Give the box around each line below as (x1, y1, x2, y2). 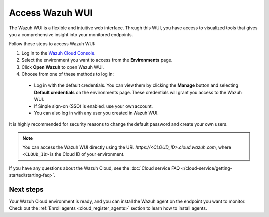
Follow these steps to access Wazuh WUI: (9, 41, 96, 47)
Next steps (9, 185, 44, 194)
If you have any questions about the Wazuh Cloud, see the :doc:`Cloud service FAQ (9, 165, 180, 171)
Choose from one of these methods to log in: (21, 71, 114, 77)
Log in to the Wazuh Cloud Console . (21, 50, 96, 56)
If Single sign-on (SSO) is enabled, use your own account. (34, 103, 153, 109)
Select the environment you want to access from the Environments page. (21, 57, 173, 63)
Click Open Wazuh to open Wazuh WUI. (21, 64, 104, 70)
